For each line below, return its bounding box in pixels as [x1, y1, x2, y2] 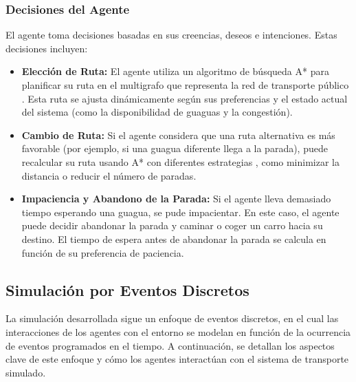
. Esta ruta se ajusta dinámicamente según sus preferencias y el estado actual [21, 91, 348, 105]
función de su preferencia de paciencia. [21, 245, 184, 259]
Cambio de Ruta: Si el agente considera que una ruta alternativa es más [21, 127, 335, 142]
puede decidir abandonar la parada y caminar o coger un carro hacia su [21, 218, 323, 233]
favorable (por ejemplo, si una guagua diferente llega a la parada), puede [21, 141, 328, 156]
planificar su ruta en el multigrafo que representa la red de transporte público [21, 78, 349, 92]
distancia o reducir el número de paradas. [21, 168, 197, 182]
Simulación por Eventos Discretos [5, 279, 249, 300]
